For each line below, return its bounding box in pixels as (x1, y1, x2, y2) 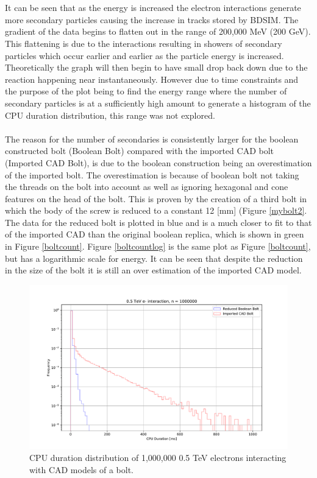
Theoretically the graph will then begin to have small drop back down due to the (5, 61, 308, 74)
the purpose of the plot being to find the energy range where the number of (5, 85, 287, 97)
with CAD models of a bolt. (29, 463, 134, 476)
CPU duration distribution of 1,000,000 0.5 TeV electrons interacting (29, 451, 287, 463)
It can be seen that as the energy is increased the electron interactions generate (5, 1, 301, 14)
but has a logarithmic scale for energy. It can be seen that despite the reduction (5, 251, 303, 264)
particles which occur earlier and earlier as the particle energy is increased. (5, 49, 284, 62)
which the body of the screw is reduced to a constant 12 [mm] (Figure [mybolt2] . (5, 204, 307, 217)
